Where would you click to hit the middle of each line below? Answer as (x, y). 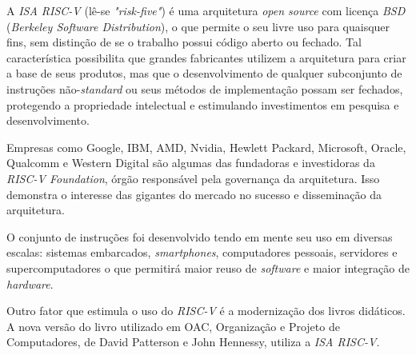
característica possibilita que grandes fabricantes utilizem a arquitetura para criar (206, 57)
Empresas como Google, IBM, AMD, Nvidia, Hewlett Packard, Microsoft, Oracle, (206, 147)
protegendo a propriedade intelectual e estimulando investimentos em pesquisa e (203, 104)
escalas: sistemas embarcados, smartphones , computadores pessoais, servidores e (202, 252)
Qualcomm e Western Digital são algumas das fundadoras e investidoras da (191, 163)
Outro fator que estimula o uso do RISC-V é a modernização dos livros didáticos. (206, 311)
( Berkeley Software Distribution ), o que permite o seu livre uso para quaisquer (198, 26)
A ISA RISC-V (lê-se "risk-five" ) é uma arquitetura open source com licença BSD (206, 10)
